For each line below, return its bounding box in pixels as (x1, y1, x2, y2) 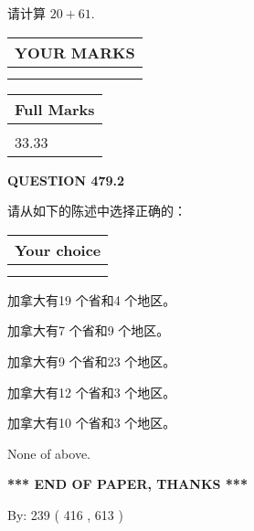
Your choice (15, 239, 101, 260)
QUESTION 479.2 (7, 170, 125, 189)
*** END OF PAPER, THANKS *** (7, 474, 248, 494)
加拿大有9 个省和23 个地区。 (7, 351, 176, 370)
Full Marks (15, 98, 95, 120)
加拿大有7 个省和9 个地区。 (7, 321, 170, 340)
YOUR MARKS (15, 41, 135, 63)
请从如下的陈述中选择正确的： (7, 201, 186, 220)
